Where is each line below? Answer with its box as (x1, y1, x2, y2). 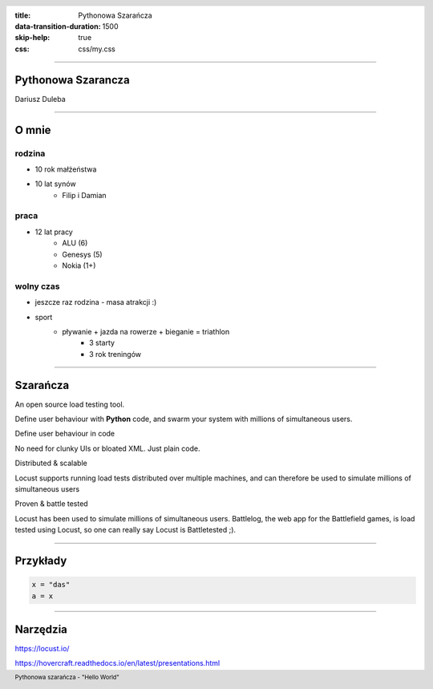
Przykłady (14, 553, 67, 567)
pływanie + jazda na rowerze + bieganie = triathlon (62, 326, 230, 336)
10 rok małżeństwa (34, 164, 97, 174)
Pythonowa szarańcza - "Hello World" (14, 673, 119, 681)
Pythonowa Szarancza (14, 73, 130, 87)
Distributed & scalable (14, 458, 87, 468)
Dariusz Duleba (14, 94, 66, 103)
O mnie (14, 123, 51, 136)
